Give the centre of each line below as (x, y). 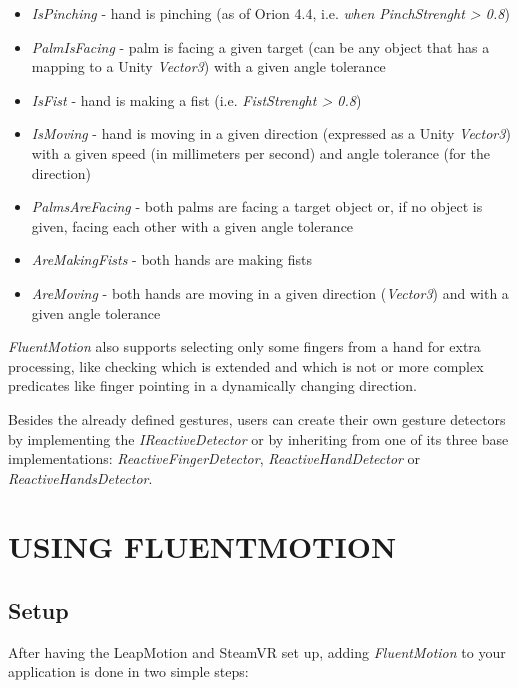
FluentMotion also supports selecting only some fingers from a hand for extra (244, 346)
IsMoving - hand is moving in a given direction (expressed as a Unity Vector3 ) (271, 133)
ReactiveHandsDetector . (80, 477)
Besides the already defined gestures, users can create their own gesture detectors (257, 418)
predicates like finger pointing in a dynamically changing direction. (212, 385)
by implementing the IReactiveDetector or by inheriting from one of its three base (258, 438)
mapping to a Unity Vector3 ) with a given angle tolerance (208, 66)
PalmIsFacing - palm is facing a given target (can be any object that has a (260, 46)
